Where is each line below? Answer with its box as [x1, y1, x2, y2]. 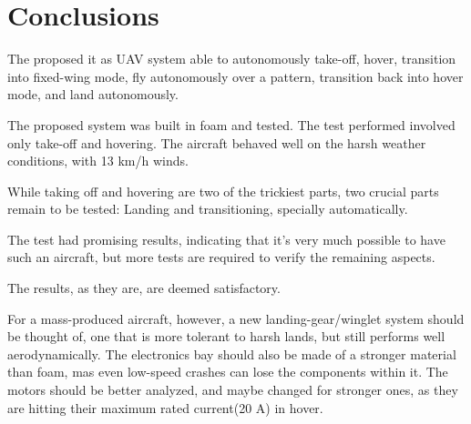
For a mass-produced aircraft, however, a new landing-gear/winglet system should [7, 308, 465, 328]
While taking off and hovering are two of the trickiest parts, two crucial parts [7, 181, 439, 200]
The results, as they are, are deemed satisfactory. [7, 278, 281, 298]
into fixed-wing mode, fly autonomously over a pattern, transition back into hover [7, 66, 464, 86]
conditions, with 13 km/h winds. [7, 151, 189, 170]
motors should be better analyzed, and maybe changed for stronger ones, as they [7, 380, 458, 399]
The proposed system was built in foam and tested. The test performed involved [7, 115, 456, 134]
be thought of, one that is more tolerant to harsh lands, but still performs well [7, 327, 445, 346]
